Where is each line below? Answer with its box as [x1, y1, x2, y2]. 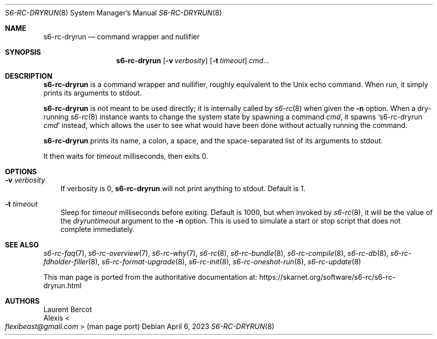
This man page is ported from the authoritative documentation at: [43, 273, 257, 281]
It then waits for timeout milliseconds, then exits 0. [43, 152, 208, 160]
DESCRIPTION [5, 72, 53, 80]
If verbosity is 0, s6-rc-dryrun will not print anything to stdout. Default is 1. [60, 184, 306, 193]
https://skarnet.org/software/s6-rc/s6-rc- [259, 273, 396, 281]
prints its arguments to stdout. [43, 89, 142, 97]
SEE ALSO [5, 240, 39, 249]
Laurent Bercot [43, 305, 92, 314]
